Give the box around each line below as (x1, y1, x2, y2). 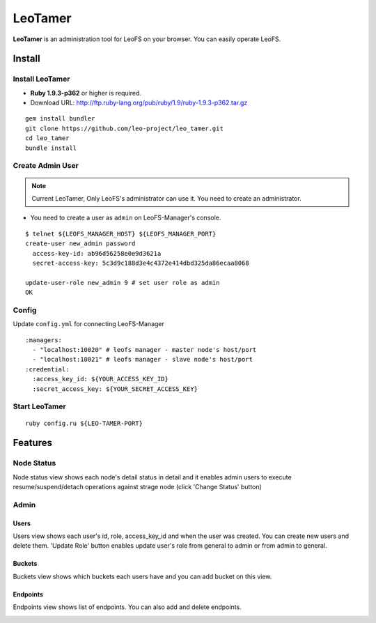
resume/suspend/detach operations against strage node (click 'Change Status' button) (13, 483, 263, 491)
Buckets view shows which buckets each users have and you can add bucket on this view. (13, 572, 272, 580)
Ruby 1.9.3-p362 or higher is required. (30, 89, 142, 97)
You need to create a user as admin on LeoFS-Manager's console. (30, 213, 221, 222)
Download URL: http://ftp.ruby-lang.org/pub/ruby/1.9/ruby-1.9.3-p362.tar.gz (30, 98, 248, 107)
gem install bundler (25, 115, 95, 123)
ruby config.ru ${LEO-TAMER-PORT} (25, 419, 143, 427)
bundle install (25, 144, 77, 152)
